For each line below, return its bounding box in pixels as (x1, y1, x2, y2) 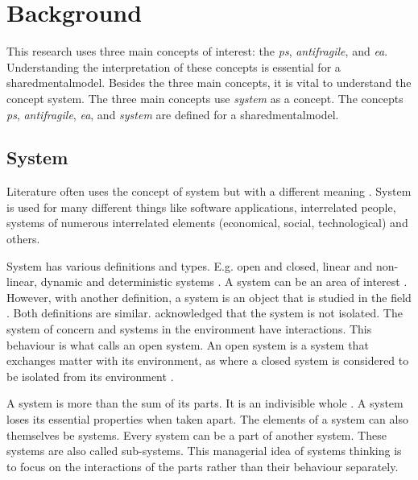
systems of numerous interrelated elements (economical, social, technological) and (6, 214, 408, 231)
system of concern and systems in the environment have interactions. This (6, 321, 372, 337)
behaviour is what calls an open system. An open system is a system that (6, 336, 369, 353)
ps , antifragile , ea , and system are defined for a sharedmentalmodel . (6, 106, 339, 122)
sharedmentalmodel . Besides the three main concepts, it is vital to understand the (6, 74, 412, 91)
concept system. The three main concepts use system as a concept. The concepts (6, 89, 404, 106)
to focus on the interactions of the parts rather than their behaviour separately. (6, 457, 399, 474)
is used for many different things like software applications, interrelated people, (6, 198, 396, 215)
